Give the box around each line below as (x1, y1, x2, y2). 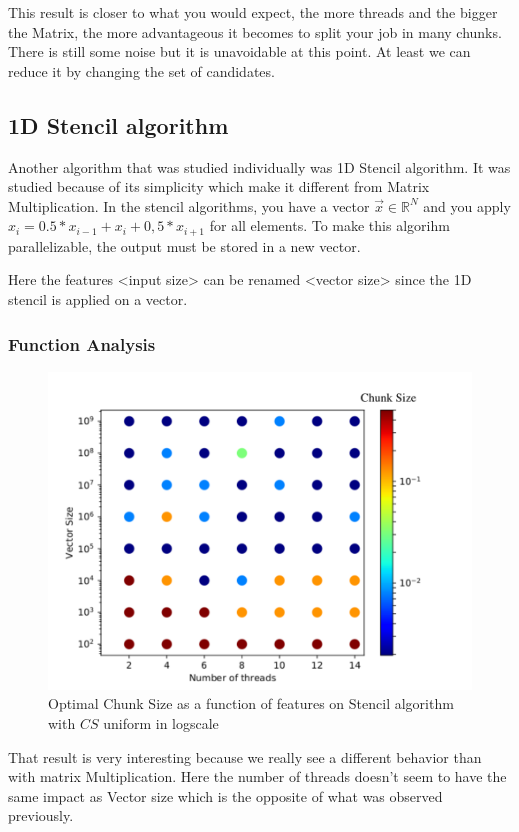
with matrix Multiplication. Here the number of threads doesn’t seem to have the (8, 766, 507, 787)
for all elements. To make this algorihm (209, 215, 450, 236)
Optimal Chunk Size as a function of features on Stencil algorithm (48, 693, 454, 714)
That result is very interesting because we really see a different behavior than (8, 746, 482, 767)
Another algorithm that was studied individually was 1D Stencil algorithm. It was (8, 156, 511, 177)
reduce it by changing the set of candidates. (8, 60, 275, 81)
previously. (8, 805, 74, 826)
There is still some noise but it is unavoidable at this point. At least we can (8, 41, 471, 62)
